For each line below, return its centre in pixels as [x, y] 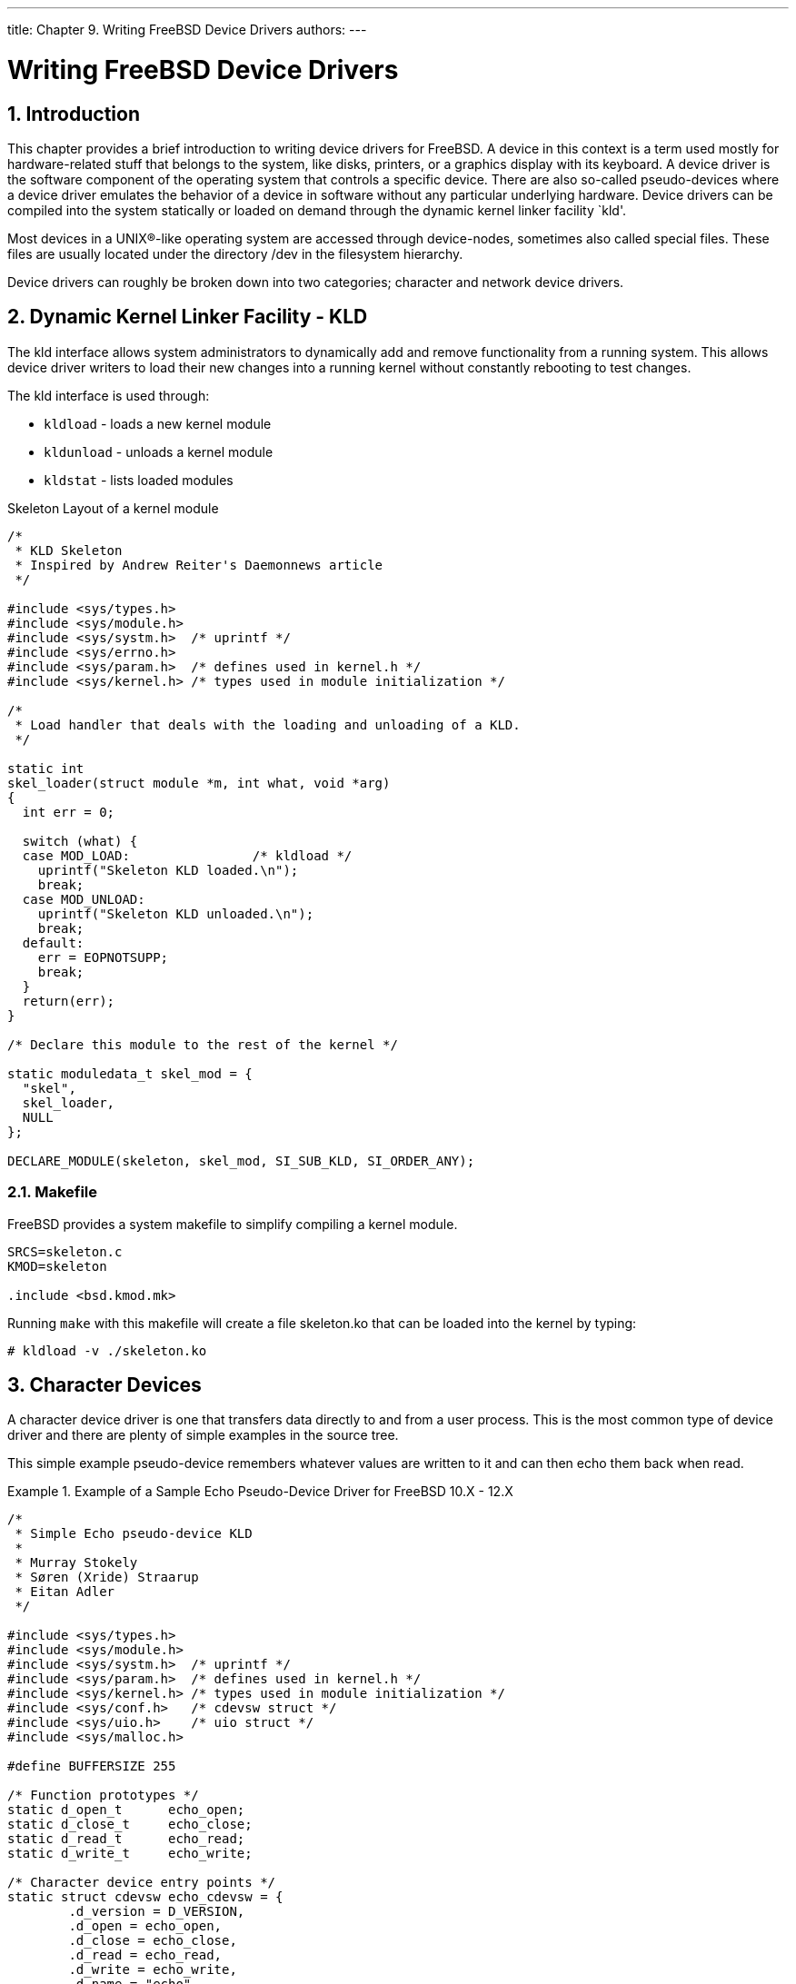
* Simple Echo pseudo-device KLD [134, 1534]
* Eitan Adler [65, 1592]
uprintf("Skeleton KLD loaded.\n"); [168, 870]
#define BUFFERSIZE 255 [92, 1766]
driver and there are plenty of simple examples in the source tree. [203, 1435]
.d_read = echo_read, [145, 1955]
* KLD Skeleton [69, 550]
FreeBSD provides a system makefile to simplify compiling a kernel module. [233, 1224]
